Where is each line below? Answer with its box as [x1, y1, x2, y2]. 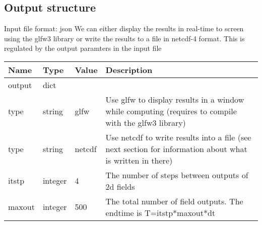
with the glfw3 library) [105, 116, 186, 128]
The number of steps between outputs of [105, 169, 248, 181]
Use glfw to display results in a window [105, 93, 244, 105]
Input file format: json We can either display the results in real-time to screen [4, 23, 244, 34]
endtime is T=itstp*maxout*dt [105, 206, 216, 218]
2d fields [105, 180, 135, 192]
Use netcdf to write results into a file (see [105, 131, 251, 143]
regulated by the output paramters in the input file [4, 43, 162, 53]
